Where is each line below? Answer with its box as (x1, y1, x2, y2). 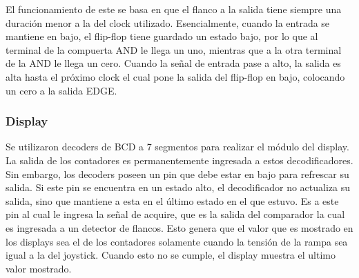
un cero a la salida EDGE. (6, 83, 117, 97)
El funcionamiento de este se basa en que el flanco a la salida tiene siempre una (6, 2, 342, 16)
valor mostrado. (6, 261, 72, 275)
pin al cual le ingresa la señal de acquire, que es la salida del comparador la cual (6, 207, 345, 221)
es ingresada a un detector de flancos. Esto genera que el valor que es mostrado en (6, 220, 353, 235)
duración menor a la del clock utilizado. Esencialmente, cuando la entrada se (6, 15, 330, 30)
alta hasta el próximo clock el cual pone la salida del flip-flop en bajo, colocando (6, 69, 345, 83)
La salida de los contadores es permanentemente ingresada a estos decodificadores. (6, 152, 353, 167)
